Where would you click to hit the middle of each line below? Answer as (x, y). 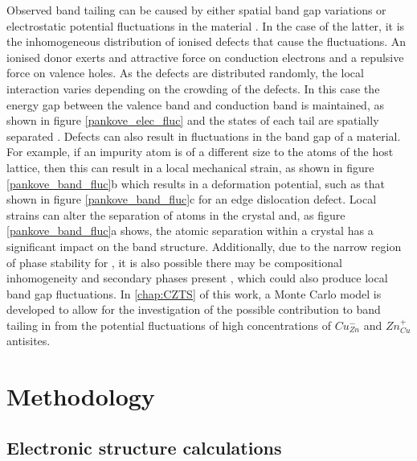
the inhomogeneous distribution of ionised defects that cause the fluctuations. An (206, 41)
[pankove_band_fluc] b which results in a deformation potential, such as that (196, 183)
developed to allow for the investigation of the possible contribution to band (194, 309)
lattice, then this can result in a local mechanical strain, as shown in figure (190, 167)
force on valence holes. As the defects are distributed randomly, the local (185, 73)
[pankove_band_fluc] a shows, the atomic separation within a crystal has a (190, 230)
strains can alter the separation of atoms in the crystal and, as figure (176, 214)
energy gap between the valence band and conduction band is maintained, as (195, 104)
